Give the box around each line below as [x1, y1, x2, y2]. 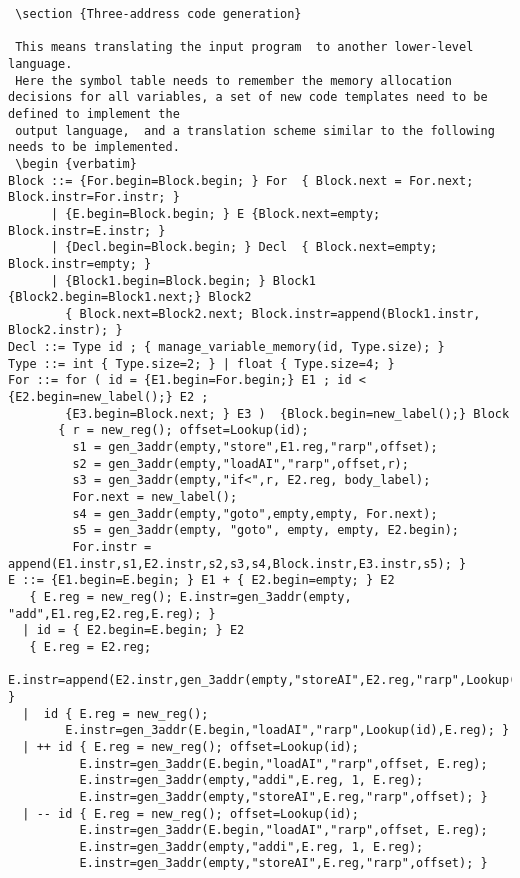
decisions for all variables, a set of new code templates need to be [8, 90, 488, 105]
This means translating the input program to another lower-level [15, 40, 474, 55]
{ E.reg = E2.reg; [29, 639, 152, 654]
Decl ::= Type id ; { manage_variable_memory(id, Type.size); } [8, 340, 445, 355]
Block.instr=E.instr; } [8, 223, 166, 238]
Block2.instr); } [8, 323, 123, 338]
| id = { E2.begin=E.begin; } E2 [22, 623, 245, 638]
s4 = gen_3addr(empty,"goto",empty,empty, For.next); [72, 506, 438, 521]
